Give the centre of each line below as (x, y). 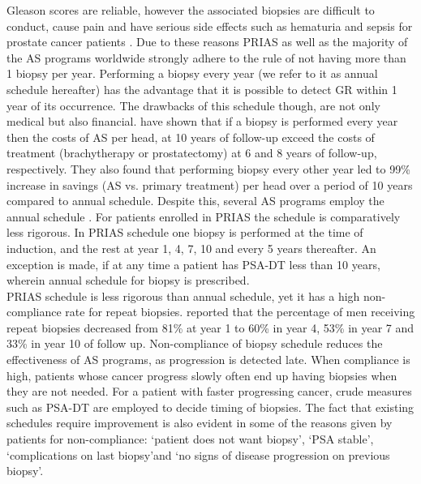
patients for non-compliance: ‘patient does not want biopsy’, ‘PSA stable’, (190, 439)
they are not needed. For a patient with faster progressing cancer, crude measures (209, 391)
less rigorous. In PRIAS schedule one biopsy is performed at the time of (185, 232)
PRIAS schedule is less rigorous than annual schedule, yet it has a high (183, 296)
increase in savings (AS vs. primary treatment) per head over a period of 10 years (210, 184)
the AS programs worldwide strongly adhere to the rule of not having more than (206, 57)
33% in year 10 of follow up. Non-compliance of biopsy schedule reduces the (195, 343)
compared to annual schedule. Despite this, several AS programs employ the (195, 201)
